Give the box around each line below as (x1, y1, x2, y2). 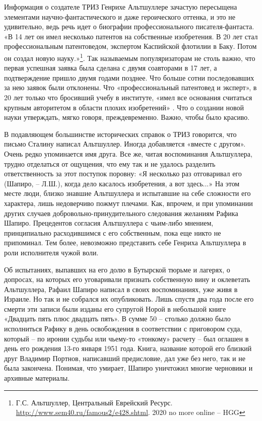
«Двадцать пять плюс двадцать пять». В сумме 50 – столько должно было (4, 313, 231, 324)
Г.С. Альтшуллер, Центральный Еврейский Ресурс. (16, 397, 173, 407)
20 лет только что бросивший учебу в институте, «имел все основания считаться (4, 92, 252, 102)
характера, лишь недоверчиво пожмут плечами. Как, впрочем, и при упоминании (4, 197, 253, 208)
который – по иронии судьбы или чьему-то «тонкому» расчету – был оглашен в (4, 333, 249, 343)
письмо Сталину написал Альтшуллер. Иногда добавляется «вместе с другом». (4, 138, 246, 149)
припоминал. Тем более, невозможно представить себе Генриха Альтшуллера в (4, 237, 246, 248)
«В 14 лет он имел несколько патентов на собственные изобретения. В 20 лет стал (4, 31, 258, 41)
